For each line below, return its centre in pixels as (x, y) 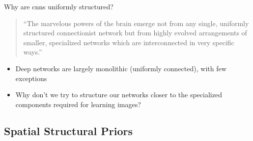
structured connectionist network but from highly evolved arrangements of (135, 33)
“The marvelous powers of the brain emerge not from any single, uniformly (136, 23)
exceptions (31, 78)
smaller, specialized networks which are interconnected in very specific (129, 42)
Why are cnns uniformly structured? (59, 6)
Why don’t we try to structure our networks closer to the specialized (119, 95)
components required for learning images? (78, 104)
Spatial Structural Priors (69, 130)
